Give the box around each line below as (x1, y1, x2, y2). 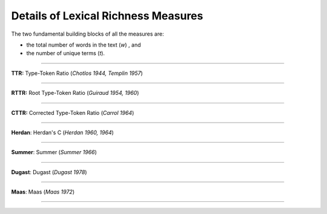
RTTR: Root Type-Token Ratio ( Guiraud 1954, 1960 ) (11, 89, 139, 97)
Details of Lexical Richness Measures (11, 9, 203, 22)
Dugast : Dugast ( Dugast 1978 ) (11, 168, 87, 175)
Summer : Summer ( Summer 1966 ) (11, 149, 97, 156)
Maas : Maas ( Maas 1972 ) (11, 188, 75, 196)
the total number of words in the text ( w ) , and (26, 41, 142, 48)
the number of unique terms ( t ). (26, 50, 105, 57)
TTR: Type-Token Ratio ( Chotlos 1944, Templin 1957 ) (11, 70, 144, 77)
